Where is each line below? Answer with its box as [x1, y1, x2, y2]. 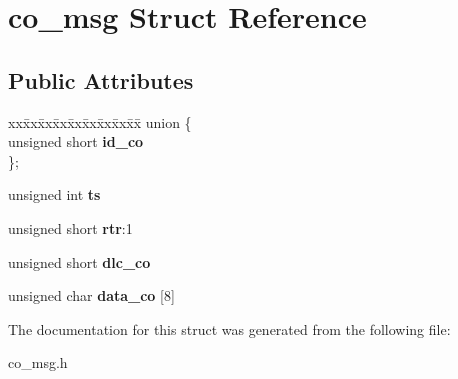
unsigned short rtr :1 [8, 217, 133, 238]
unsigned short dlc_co [8, 251, 151, 272]
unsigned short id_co [8, 131, 144, 152]
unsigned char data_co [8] [8, 285, 175, 306]
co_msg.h [8, 352, 68, 373]
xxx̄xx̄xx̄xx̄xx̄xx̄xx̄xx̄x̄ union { [8, 111, 192, 132]
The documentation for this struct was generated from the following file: [8, 318, 451, 339]
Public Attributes [8, 64, 194, 95]
